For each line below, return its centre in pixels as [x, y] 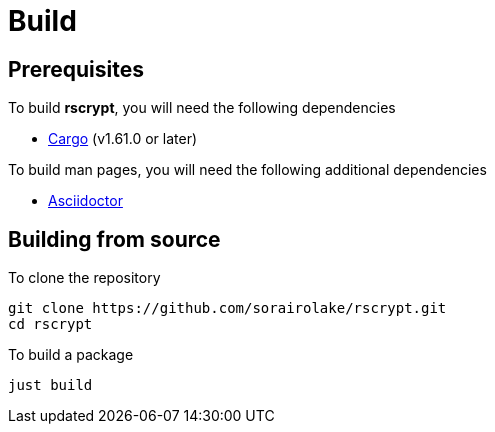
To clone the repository [84, 278]
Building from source [114, 239]
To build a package [71, 355]
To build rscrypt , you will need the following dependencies [202, 108]
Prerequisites [76, 69]
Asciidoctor [85, 201]
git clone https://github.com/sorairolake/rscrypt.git [227, 308]
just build [50, 385]
